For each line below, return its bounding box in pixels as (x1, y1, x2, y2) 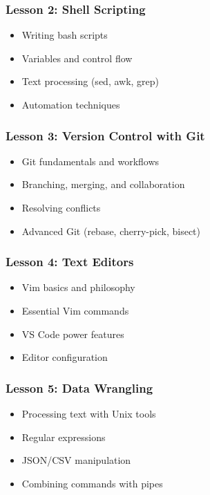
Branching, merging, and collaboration (21, 177, 185, 192)
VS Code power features (21, 326, 124, 341)
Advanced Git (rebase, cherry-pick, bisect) (21, 223, 200, 238)
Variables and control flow (21, 50, 133, 65)
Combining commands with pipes (21, 476, 163, 490)
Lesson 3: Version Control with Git (6, 127, 205, 144)
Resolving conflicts (21, 200, 101, 214)
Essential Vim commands (21, 303, 129, 317)
